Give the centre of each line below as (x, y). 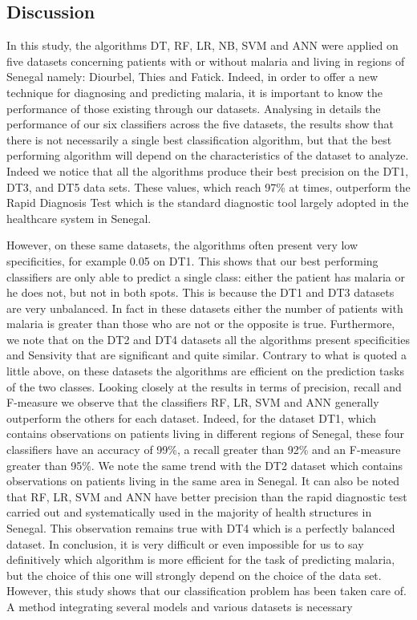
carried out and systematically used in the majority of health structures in (189, 512)
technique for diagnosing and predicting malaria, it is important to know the (194, 92)
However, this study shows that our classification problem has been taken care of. (206, 591)
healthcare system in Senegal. (79, 218)
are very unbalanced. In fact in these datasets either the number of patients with (205, 308)
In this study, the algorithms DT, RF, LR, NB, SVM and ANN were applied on (202, 45)
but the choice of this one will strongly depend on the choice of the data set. (194, 575)
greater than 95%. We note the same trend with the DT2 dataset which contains (205, 465)
